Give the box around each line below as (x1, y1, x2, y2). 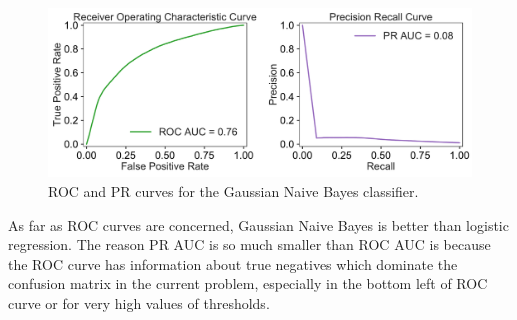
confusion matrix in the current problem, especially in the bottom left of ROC (8, 273, 488, 294)
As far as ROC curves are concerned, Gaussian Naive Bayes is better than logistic (8, 214, 509, 235)
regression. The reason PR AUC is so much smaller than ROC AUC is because (8, 234, 491, 255)
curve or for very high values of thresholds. (8, 292, 270, 313)
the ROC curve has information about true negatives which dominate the (8, 253, 458, 274)
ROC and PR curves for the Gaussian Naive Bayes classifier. (48, 180, 419, 201)
